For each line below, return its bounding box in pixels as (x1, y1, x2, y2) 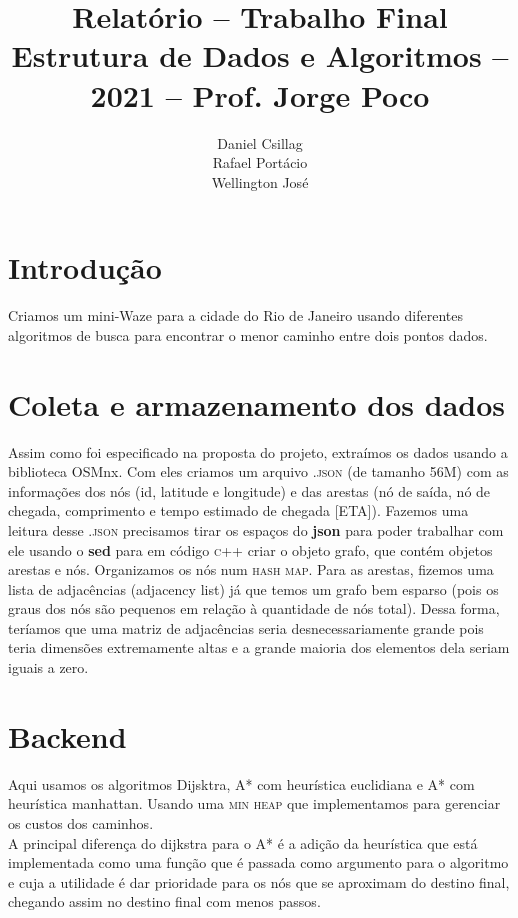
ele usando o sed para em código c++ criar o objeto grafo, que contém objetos (8, 539, 493, 560)
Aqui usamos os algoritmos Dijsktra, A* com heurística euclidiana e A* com (8, 773, 475, 794)
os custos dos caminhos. (8, 812, 154, 833)
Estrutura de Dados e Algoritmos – (11, 35, 509, 76)
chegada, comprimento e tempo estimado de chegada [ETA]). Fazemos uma (8, 500, 469, 521)
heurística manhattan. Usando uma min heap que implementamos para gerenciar (8, 793, 501, 814)
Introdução (8, 247, 162, 288)
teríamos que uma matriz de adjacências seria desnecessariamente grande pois (8, 617, 484, 638)
